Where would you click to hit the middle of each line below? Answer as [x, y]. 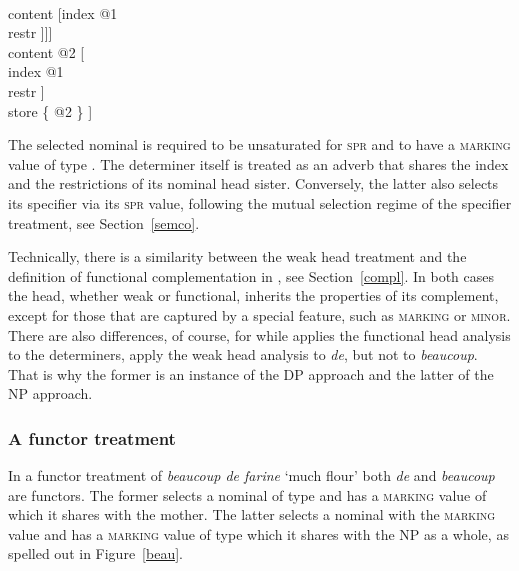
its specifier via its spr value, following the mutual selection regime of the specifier [260, 202]
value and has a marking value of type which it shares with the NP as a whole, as [258, 533]
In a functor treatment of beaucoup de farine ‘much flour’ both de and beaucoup [251, 475]
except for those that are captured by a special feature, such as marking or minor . [259, 314]
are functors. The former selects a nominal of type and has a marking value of [247, 494]
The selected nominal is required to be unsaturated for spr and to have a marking [259, 144]
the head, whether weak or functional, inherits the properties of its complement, [253, 295]
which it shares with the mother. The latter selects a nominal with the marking [252, 514]
